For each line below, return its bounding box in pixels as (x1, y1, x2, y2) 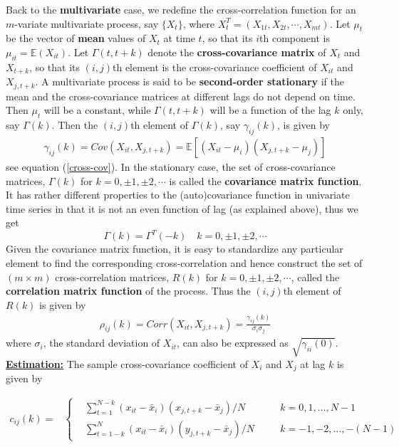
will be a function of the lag (209, 102, 331, 117)
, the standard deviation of (43, 335, 160, 350)
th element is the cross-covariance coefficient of (113, 59, 317, 74)
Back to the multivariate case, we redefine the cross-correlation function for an (6, 2, 356, 16)
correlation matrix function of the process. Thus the (6, 283, 251, 298)
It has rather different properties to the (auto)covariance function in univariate (6, 187, 350, 202)
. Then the (51, 117, 98, 132)
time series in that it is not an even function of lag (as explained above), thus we (6, 201, 358, 216)
